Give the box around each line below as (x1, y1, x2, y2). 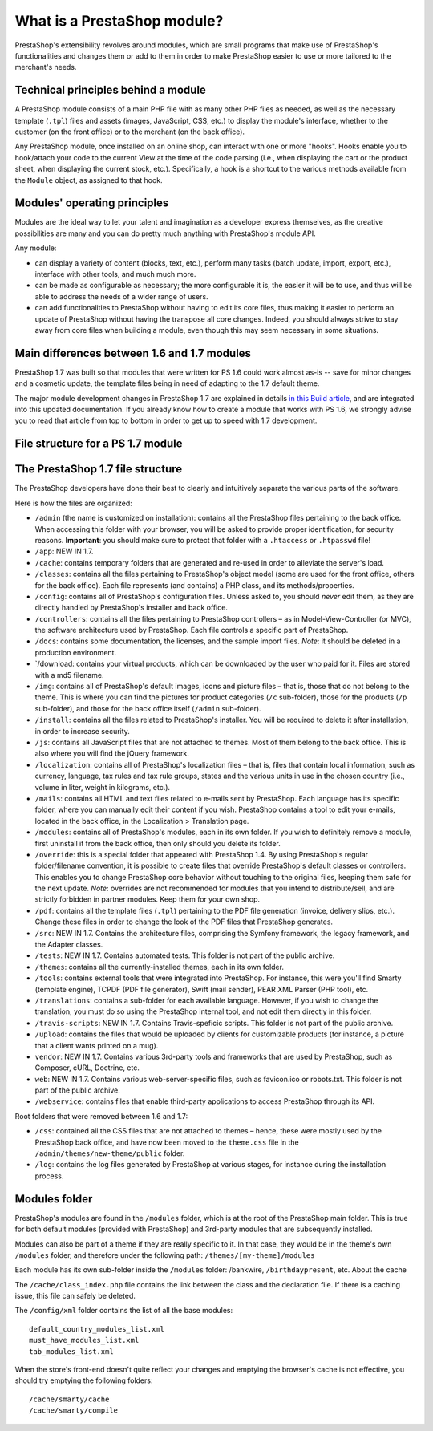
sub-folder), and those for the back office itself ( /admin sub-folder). (34, 703, 261, 713)
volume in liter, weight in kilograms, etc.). (34, 782, 171, 792)
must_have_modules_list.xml (29, 1336, 140, 1345)
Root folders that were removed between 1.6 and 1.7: (14, 1111, 188, 1121)
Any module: (14, 243, 57, 253)
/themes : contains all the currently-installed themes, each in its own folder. (34, 962, 285, 971)
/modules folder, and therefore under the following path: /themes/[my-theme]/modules (14, 1250, 315, 1259)
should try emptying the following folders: (14, 1376, 153, 1385)
